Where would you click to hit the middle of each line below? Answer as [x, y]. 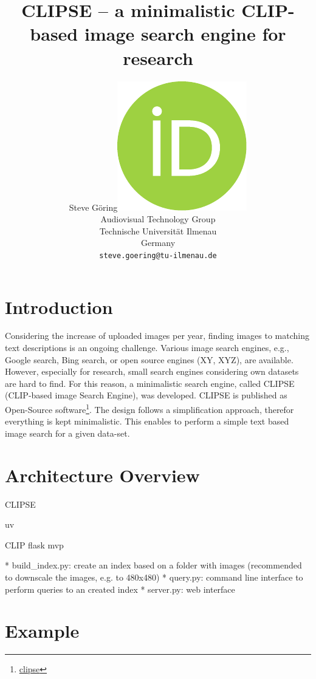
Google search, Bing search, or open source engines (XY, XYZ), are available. [149, 359]
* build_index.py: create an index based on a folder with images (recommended [153, 565]
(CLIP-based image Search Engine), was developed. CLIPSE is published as [146, 395]
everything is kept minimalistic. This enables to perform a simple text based [147, 421]
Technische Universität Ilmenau [158, 230]
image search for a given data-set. [67, 433]
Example [42, 631]
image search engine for [185, 34]
